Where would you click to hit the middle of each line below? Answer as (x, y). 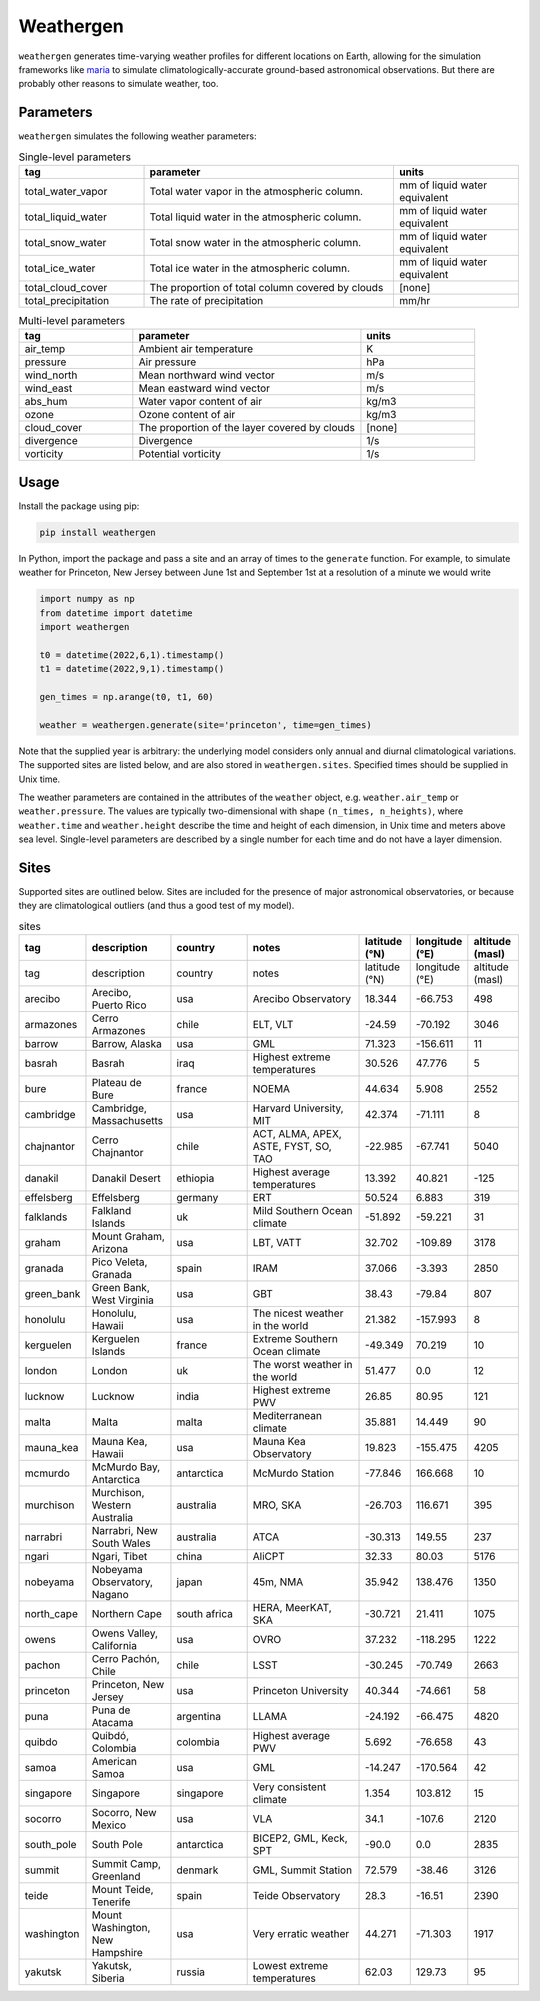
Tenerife (111, 1902)
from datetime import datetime (116, 613)
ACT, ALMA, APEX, (297, 1134)
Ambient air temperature (196, 349)
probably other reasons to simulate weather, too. (118, 84)
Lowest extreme (290, 1966)
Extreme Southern (295, 1339)
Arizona (110, 1249)
